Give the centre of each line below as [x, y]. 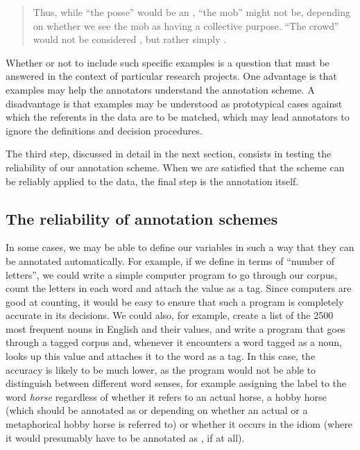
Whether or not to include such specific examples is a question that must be [168, 62]
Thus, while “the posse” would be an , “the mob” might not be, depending [191, 12]
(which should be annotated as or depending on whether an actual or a [157, 410]
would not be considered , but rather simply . [130, 39]
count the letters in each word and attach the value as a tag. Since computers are [179, 288]
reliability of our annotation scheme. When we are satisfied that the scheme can [175, 167]
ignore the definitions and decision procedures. [104, 130]
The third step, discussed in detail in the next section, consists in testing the [169, 154]
